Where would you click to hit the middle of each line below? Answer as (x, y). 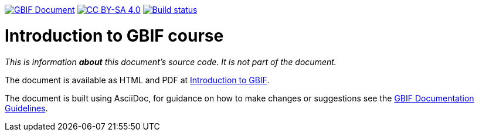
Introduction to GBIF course (114, 35)
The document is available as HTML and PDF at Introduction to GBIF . (137, 80)
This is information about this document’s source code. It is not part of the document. (171, 62)
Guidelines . (26, 108)
